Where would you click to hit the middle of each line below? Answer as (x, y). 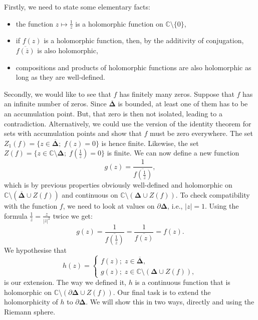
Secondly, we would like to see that (58, 94)
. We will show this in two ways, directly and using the (170, 302)
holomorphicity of (31, 302)
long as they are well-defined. (61, 77)
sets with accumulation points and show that (73, 133)
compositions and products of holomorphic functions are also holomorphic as (134, 67)
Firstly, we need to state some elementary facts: (77, 7)
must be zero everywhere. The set (202, 133)
